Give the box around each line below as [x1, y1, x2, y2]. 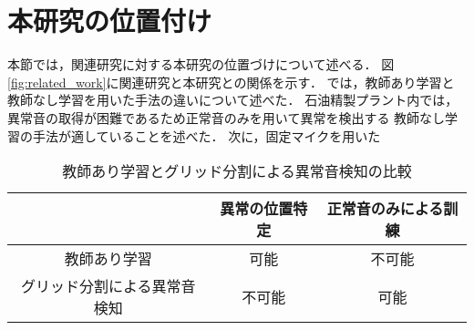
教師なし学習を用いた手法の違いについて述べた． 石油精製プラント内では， [7, 90, 459, 109]
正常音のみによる [326, 198, 444, 220]
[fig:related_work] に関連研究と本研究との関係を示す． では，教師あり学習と [7, 72, 455, 91]
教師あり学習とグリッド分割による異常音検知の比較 [62, 160, 412, 182]
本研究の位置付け [7, 2, 212, 39]
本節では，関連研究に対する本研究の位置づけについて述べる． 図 [7, 55, 395, 74]
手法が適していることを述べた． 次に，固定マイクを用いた [32, 126, 381, 145]
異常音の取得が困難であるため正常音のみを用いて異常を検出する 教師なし [7, 108, 446, 127]
